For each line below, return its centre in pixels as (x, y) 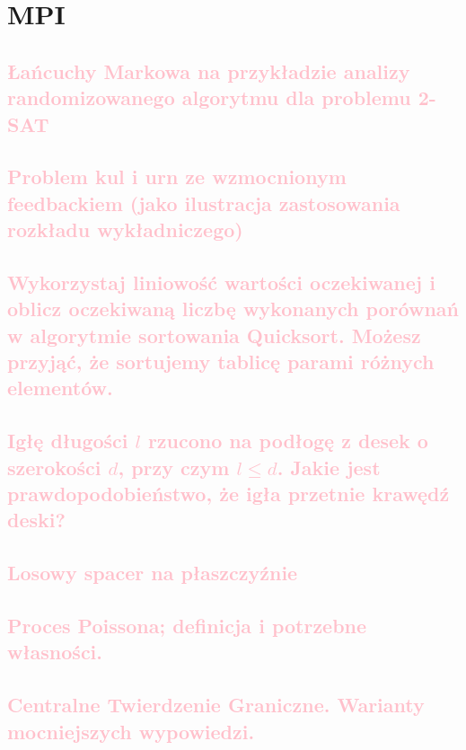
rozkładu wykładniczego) (125, 229)
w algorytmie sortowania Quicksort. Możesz (214, 335)
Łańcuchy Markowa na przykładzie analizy (209, 71)
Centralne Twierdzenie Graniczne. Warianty (216, 705)
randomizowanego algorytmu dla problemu (209, 97)
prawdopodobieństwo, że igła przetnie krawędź (229, 494)
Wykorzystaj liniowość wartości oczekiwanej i (221, 282)
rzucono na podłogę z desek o (288, 441)
